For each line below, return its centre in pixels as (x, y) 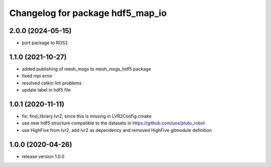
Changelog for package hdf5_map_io (88, 13)
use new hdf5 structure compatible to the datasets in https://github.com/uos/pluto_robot (113, 123)
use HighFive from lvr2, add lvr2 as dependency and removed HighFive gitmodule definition (117, 130)
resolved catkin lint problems (52, 83)
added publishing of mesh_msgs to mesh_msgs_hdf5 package (87, 69)
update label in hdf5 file (46, 90)
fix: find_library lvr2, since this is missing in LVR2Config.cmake (87, 116)
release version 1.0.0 (43, 156)
